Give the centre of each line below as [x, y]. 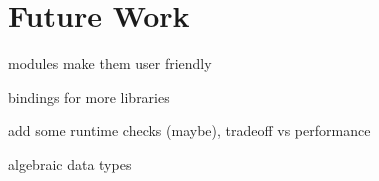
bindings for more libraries [89, 96]
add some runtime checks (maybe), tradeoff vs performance [189, 130]
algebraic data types [70, 163]
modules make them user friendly [110, 63]
